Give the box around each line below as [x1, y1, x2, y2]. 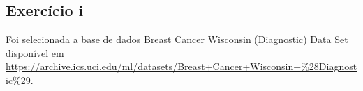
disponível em [6, 45, 64, 60]
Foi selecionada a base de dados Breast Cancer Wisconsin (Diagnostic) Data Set [6, 32, 348, 47]
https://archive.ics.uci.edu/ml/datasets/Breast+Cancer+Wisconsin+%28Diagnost [6, 59, 357, 74]
